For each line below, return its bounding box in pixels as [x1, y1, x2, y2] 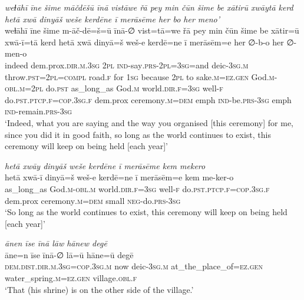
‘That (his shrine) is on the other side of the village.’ [5, 283, 194, 295]
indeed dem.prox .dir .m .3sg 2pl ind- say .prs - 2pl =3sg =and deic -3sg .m [5, 58, 249, 71]
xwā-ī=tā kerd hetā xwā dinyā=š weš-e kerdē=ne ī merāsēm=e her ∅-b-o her [5, 35, 284, 48]
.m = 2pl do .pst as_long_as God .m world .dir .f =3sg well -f [17, 82, 223, 94]
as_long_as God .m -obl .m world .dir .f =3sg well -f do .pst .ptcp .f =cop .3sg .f [5, 182, 270, 194]
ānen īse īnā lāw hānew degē [5, 237, 107, 249]
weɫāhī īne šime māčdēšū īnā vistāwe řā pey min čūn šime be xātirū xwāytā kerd [5, 1, 293, 13]
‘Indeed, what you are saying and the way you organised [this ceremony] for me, [5, 116, 293, 128]
